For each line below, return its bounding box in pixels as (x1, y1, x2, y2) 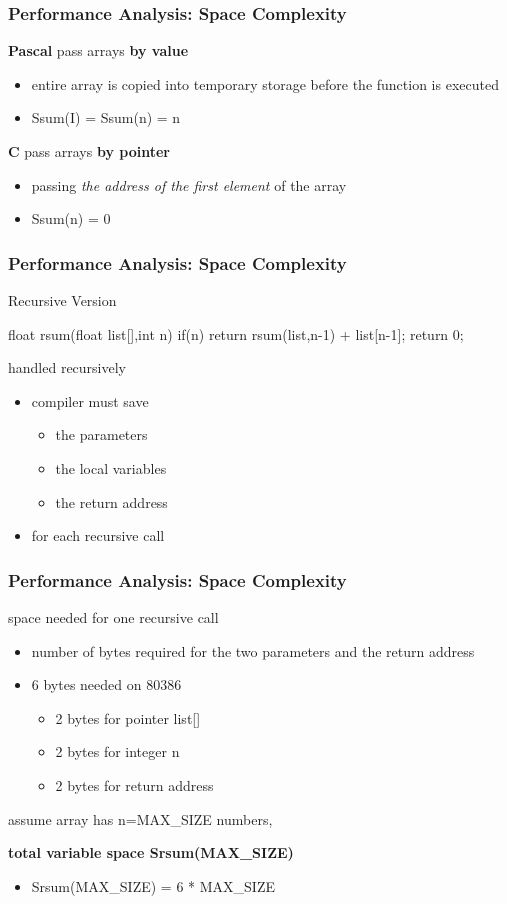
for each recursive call (31, 525, 165, 546)
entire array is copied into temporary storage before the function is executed (31, 73, 499, 94)
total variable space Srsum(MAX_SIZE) (8, 842, 294, 863)
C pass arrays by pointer (8, 141, 170, 161)
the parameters (55, 424, 148, 445)
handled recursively (8, 357, 127, 378)
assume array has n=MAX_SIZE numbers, (8, 808, 273, 829)
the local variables (55, 457, 167, 478)
